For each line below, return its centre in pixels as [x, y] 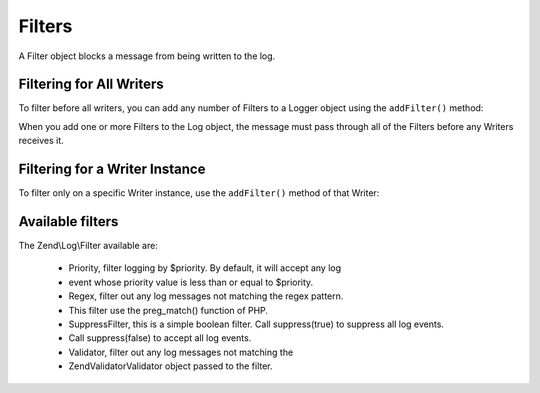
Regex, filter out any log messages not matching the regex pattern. [206, 296]
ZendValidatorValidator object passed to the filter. [171, 366]
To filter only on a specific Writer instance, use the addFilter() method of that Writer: [199, 193]
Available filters [68, 221]
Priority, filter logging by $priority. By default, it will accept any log [205, 268]
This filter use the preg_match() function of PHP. [168, 310]
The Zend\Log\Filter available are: [88, 246]
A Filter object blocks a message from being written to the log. [147, 56]
